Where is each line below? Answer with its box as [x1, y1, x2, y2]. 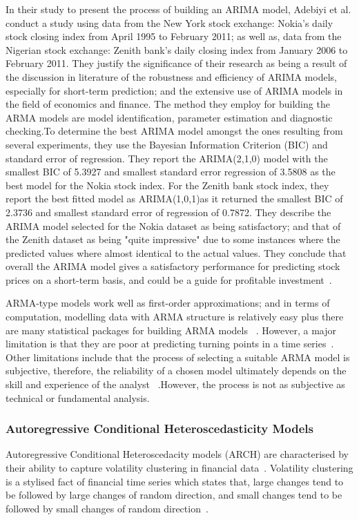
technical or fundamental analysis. [6, 390, 150, 405]
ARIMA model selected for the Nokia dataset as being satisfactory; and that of [6, 218, 341, 233]
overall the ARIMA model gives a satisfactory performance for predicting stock [6, 259, 340, 273]
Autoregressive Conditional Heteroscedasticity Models [6, 420, 314, 437]
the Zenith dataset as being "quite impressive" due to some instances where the [6, 232, 340, 247]
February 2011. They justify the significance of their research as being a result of [6, 56, 347, 70]
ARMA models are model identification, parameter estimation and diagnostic [6, 110, 333, 124]
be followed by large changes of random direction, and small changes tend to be [6, 488, 342, 502]
